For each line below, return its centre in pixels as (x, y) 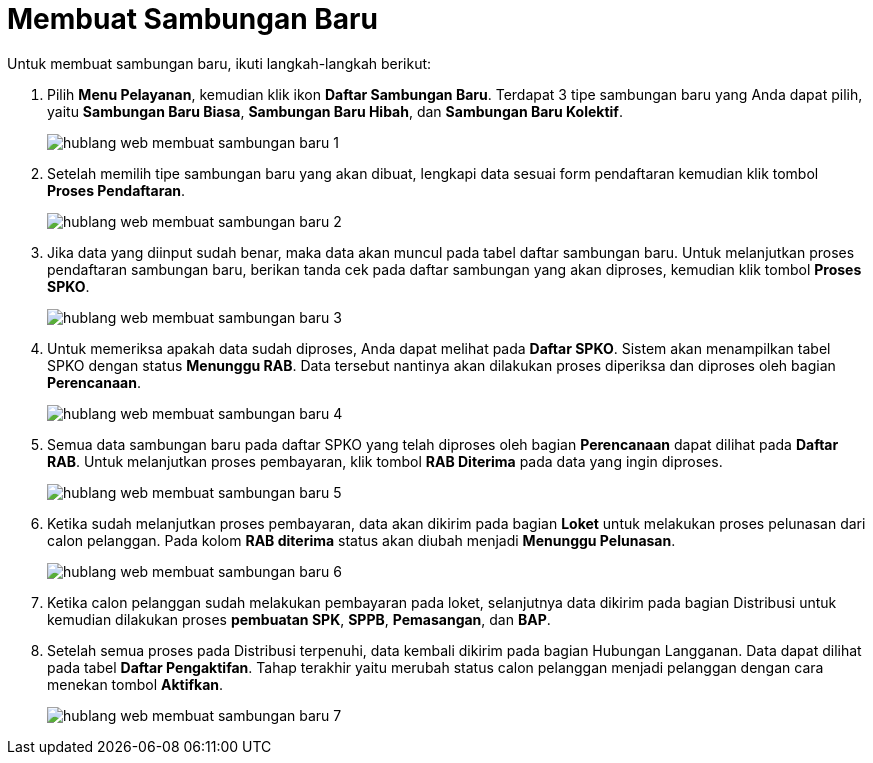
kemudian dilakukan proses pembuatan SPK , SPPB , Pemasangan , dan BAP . (299, 619)
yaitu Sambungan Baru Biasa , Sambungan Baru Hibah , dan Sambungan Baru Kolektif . (335, 111)
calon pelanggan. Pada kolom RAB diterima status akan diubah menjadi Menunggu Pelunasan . (361, 540)
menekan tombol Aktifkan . (135, 684)
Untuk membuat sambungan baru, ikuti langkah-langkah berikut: (219, 63)
